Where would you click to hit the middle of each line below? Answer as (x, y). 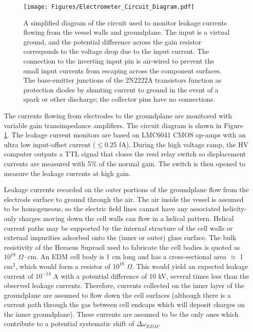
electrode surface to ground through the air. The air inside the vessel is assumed (124, 199)
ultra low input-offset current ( (50, 144)
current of (19, 276)
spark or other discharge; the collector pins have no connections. (119, 99)
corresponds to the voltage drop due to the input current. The (116, 51)
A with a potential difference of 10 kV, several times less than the (151, 276)
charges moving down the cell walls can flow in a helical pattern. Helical (126, 218)
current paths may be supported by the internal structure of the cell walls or (118, 228)
